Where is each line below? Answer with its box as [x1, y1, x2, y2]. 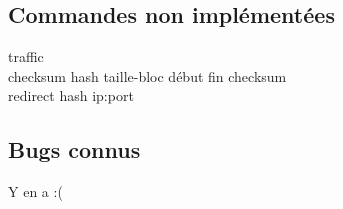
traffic [8, 46, 44, 67]
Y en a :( [8, 181, 63, 202]
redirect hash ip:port [8, 85, 134, 106]
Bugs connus [8, 134, 141, 165]
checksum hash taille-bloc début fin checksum [8, 65, 287, 86]
